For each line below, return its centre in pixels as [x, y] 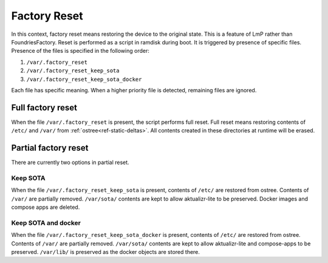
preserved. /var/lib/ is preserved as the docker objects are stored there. [106, 251]
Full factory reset [44, 107]
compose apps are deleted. [46, 207]
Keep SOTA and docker [46, 223]
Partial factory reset [50, 148]
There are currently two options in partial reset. [70, 162]
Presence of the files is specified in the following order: [80, 51]
